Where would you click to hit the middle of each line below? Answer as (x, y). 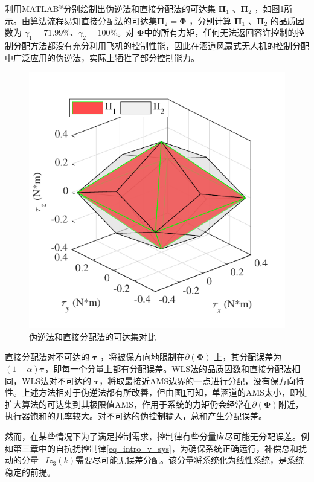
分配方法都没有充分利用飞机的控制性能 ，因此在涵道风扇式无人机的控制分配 (161, 45)
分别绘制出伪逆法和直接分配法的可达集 (139, 8)
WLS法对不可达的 (56, 380)
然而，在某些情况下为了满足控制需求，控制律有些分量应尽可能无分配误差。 (153, 436)
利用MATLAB (32, 8)
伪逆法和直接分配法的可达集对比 (92, 336)
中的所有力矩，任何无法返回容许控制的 (220, 32)
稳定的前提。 (30, 471)
